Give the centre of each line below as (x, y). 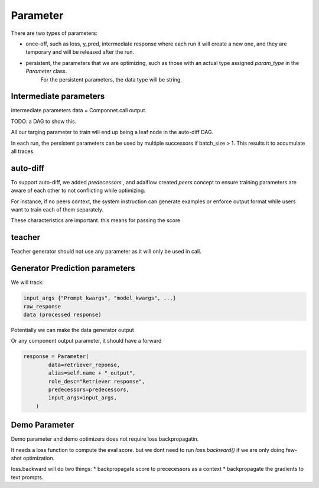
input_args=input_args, (83, 398)
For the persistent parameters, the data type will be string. (111, 79)
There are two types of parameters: (54, 33)
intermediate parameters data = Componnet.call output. (79, 110)
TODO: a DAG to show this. (44, 121)
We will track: (27, 282)
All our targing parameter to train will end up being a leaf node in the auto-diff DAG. (112, 132)
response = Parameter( (56, 357)
